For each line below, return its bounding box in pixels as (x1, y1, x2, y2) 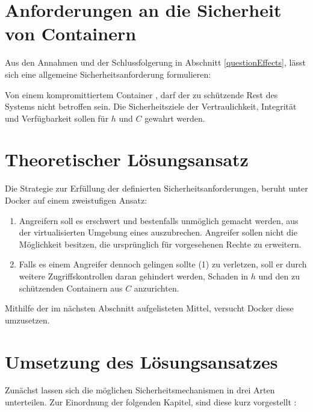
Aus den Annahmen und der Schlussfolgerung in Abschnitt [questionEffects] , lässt (5, 56, 306, 69)
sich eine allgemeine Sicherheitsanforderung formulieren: (5, 67, 211, 80)
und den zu (258, 269, 300, 282)
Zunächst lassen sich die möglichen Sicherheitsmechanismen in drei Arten (5, 384, 275, 396)
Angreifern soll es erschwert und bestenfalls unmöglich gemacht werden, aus (19, 214, 299, 226)
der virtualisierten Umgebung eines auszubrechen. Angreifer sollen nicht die (19, 226, 297, 239)
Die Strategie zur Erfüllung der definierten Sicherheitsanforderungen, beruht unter (5, 182, 308, 195)
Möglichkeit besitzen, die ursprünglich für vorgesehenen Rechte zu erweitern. (19, 237, 302, 250)
